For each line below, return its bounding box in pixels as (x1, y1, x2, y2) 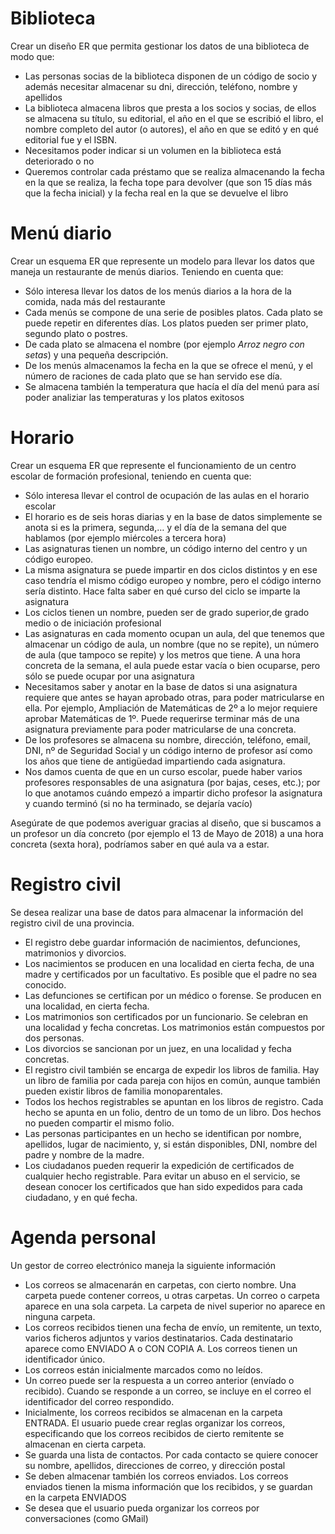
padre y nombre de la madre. (24, 1148, 145, 1161)
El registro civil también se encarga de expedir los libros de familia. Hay (24, 1063, 320, 1076)
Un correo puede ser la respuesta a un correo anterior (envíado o (24, 1374, 295, 1386)
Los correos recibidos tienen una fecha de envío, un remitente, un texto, (24, 1321, 323, 1333)
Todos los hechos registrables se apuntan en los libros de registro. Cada (24, 1095, 324, 1107)
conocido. (24, 978, 67, 991)
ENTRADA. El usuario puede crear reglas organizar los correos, (24, 1417, 286, 1429)
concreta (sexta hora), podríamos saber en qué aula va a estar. (10, 838, 270, 850)
